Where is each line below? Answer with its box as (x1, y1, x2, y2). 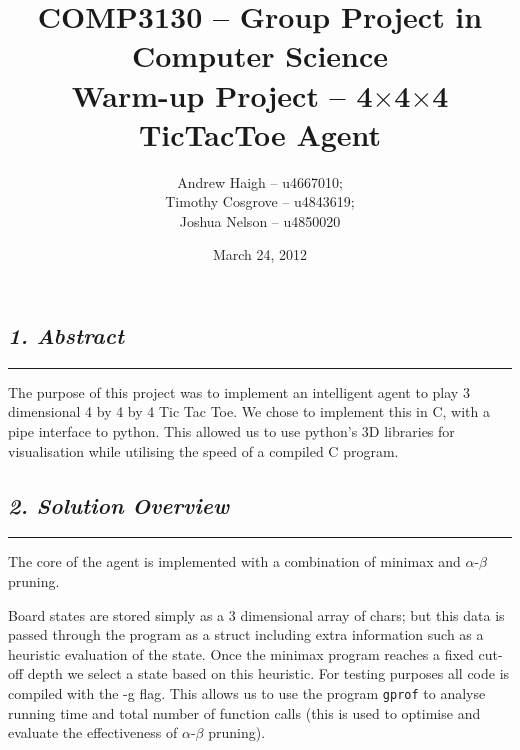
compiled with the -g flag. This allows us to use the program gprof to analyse (8, 683, 486, 704)
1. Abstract (8, 320, 124, 351)
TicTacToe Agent (138, 113, 382, 154)
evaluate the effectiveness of (8, 722, 178, 743)
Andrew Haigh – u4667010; (177, 171, 343, 192)
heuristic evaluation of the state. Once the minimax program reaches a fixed (8, 643, 474, 664)
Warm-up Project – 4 (71, 74, 373, 115)
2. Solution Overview (8, 489, 230, 520)
